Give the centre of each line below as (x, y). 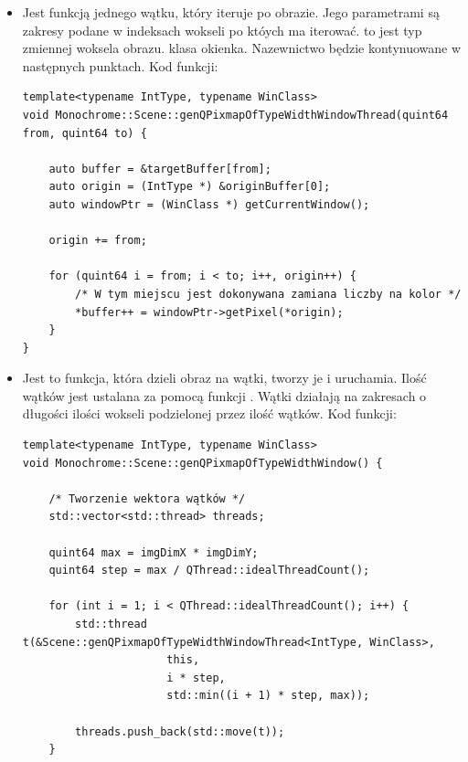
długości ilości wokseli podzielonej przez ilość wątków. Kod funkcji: (209, 413)
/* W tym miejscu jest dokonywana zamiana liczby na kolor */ (268, 294)
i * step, (196, 677)
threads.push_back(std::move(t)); (180, 731)
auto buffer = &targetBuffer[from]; (160, 169)
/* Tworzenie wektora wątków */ (147, 498)
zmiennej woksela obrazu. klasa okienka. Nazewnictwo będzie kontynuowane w (242, 48)
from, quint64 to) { (85, 133)
